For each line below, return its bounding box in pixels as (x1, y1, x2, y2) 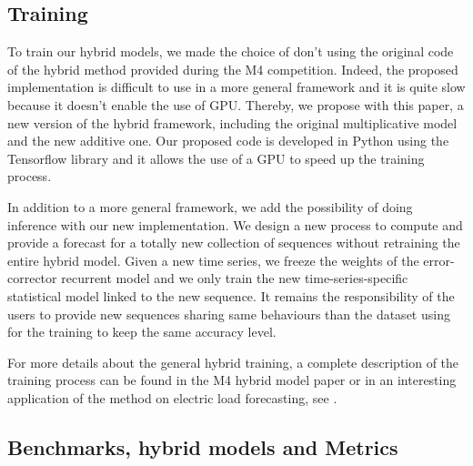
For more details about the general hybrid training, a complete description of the (7, 352, 459, 371)
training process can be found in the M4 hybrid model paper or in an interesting (7, 370, 457, 390)
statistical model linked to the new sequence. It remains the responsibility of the (7, 286, 455, 305)
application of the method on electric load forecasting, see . (7, 388, 337, 407)
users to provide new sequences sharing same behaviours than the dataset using (7, 304, 450, 323)
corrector (7, 268, 57, 288)
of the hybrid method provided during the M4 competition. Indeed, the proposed (7, 59, 458, 78)
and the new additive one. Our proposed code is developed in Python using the (7, 131, 449, 150)
